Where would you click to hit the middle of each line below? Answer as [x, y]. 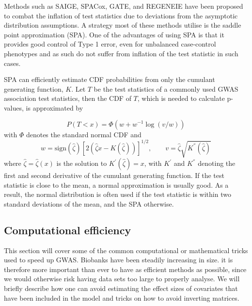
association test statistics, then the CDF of [68, 98]
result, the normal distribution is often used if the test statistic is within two [118, 194]
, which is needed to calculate [181, 98]
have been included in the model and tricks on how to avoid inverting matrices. [122, 298]
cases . [12, 63]
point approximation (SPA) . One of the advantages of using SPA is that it [114, 34]
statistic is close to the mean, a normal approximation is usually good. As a [116, 185]
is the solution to [82, 163]
